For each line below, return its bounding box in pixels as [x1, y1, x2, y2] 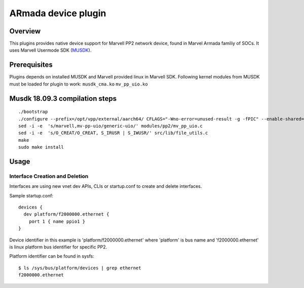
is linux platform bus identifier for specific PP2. [9, 244, 107, 250]
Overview [9, 27, 41, 35]
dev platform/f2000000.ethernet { [23, 212, 109, 217]
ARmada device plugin [9, 8, 106, 19]
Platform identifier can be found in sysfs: [9, 253, 95, 259]
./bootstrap [18, 109, 48, 115]
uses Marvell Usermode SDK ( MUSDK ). [9, 47, 92, 53]
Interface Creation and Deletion [9, 173, 89, 180]
